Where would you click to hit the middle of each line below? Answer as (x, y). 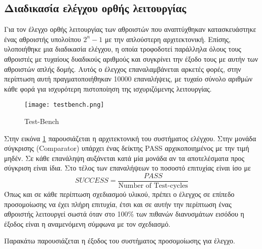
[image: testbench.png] (64, 105)
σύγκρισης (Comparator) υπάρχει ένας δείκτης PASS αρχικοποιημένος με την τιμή (127, 148)
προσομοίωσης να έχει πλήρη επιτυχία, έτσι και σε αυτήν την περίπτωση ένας (118, 204)
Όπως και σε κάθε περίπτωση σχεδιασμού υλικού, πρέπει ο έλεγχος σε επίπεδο (119, 194)
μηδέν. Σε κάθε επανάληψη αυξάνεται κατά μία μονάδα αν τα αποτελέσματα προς (124, 158)
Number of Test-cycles (153, 186)
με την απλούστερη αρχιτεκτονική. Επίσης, (168, 39)
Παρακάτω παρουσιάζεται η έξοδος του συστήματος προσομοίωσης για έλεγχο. (120, 241)
